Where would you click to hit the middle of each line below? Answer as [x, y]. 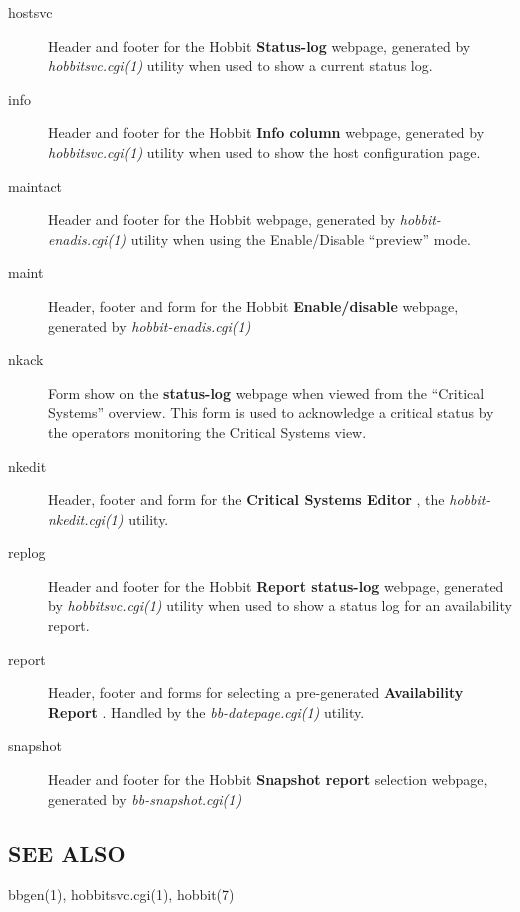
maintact [35, 185]
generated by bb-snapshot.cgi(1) [145, 798]
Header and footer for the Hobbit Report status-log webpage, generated [276, 585]
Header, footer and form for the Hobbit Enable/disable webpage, [253, 305]
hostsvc [30, 12]
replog [27, 552]
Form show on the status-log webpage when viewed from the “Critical [266, 392]
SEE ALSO [67, 852]
